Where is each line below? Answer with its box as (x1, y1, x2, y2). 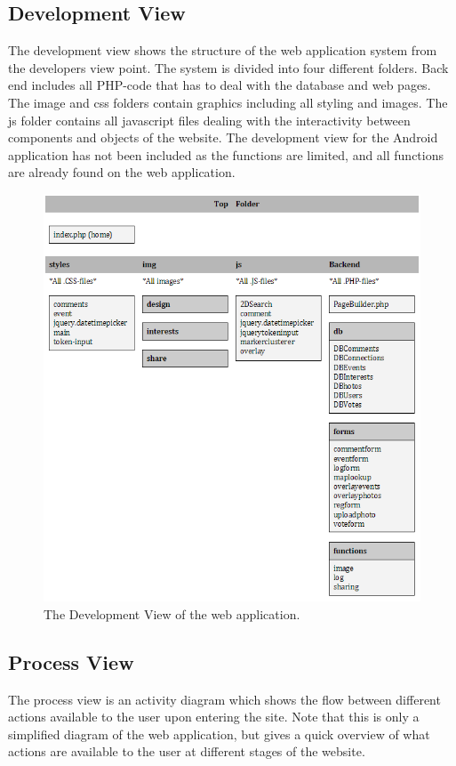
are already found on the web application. (8, 163, 236, 181)
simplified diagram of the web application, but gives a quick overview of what (8, 724, 430, 743)
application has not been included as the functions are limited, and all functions (8, 145, 444, 164)
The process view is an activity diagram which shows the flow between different (8, 689, 441, 708)
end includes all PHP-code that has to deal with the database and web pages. (8, 76, 431, 94)
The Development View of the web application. (44, 604, 300, 623)
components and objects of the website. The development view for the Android (8, 128, 438, 147)
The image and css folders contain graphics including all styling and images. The (8, 93, 448, 111)
